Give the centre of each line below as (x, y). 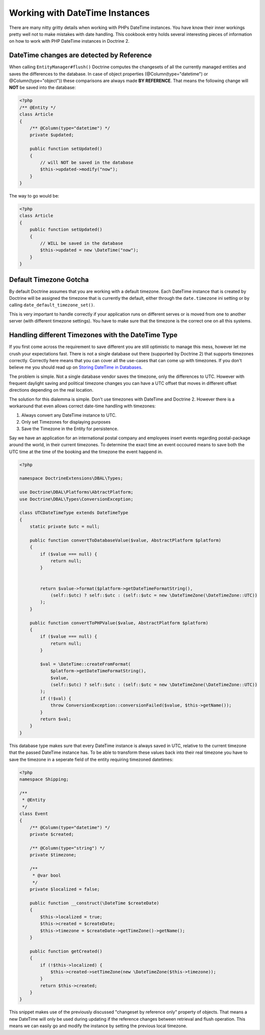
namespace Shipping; (44, 779)
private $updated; (52, 135)
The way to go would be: (34, 196)
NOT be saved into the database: (42, 87)
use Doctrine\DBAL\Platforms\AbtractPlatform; (76, 492)
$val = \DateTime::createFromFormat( (85, 664)
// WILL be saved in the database (81, 243)
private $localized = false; (65, 889)
